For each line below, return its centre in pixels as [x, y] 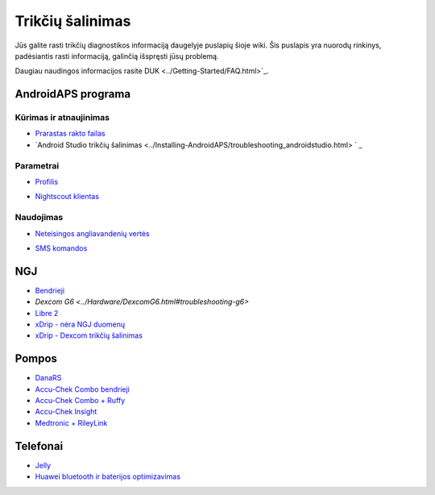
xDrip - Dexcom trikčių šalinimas [89, 335]
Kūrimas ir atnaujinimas [62, 118]
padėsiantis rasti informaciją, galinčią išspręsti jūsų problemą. [117, 56]
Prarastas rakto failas [70, 134]
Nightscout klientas [67, 197]
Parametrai [37, 165]
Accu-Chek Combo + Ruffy [80, 401]
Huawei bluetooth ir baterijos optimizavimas [108, 476]
